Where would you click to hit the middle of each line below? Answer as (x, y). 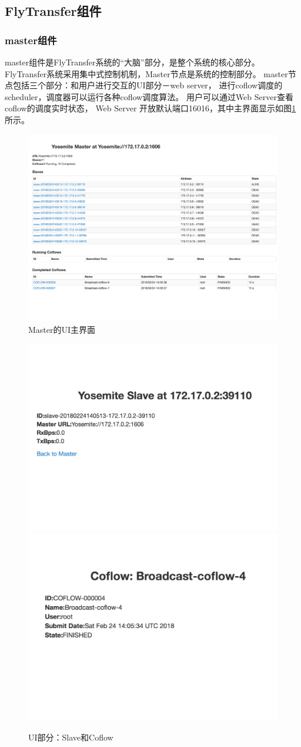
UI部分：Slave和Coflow (71, 737)
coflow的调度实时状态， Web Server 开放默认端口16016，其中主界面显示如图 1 (150, 108)
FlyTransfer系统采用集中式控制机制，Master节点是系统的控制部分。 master (146, 73)
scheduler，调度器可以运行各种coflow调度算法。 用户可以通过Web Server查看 (149, 96)
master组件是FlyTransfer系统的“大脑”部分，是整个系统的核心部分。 (132, 62)
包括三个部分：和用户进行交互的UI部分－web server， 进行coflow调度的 (148, 85)
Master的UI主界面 (62, 329)
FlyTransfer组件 (53, 11)
